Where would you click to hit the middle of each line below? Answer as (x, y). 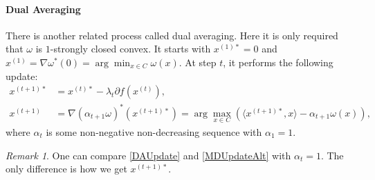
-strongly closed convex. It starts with (130, 49)
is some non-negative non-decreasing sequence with (154, 131)
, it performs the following (278, 62)
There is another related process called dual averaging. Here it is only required (172, 35)
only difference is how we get (66, 169)
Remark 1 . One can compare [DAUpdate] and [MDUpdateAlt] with (148, 155)
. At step (198, 62)
